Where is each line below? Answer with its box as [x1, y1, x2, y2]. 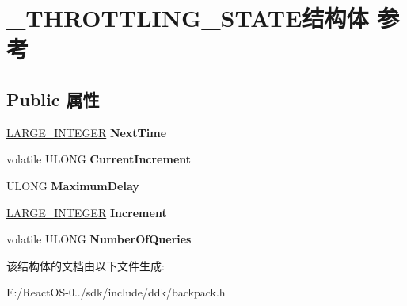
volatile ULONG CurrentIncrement [6, 151, 192, 167]
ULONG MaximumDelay [6, 177, 139, 193]
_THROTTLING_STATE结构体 [6, 2, 369, 34]
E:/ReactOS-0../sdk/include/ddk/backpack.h [6, 284, 226, 300]
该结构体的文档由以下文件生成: [6, 257, 165, 273]
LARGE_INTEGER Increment [6, 204, 167, 220]
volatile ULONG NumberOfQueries [6, 231, 192, 247]
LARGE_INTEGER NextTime [6, 124, 167, 140]
